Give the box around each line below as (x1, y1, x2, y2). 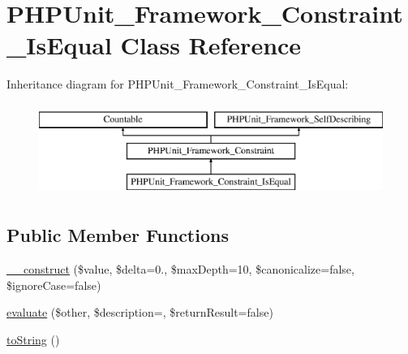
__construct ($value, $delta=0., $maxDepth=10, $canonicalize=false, (6, 261, 354, 278)
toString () (6, 330, 60, 348)
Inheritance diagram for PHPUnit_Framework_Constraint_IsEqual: (6, 76, 349, 93)
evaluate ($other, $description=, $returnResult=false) (6, 304, 273, 321)
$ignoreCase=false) (6, 276, 101, 293)
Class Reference (120, 28, 302, 62)
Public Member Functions (6, 222, 229, 248)
